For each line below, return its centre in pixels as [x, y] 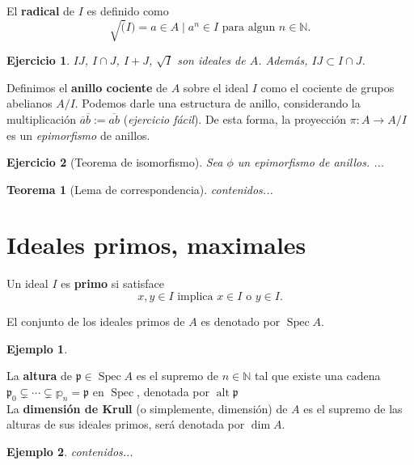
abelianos [30, 103]
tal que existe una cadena [317, 376]
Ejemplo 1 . [37, 348]
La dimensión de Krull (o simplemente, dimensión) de [147, 408]
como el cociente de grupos [327, 87]
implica [195, 297]
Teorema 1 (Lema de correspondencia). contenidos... [140, 189]
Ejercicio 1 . [38, 60]
